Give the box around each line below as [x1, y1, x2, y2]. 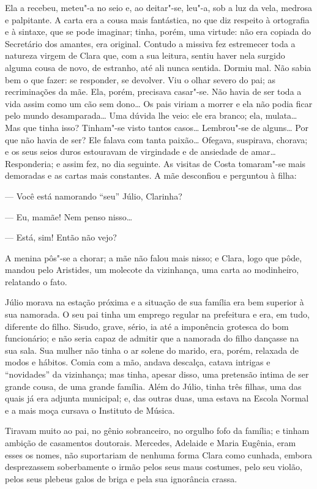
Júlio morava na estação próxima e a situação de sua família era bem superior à [5, 296, 304, 308]
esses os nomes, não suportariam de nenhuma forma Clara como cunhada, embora [5, 448, 312, 461]
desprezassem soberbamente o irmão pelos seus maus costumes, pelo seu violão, [5, 460, 302, 473]
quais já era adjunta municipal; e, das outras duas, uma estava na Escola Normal [5, 392, 309, 405]
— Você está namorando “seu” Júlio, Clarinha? [5, 189, 182, 202]
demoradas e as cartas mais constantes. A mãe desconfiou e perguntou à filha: [5, 169, 297, 182]
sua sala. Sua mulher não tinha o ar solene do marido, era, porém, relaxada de [5, 343, 299, 356]
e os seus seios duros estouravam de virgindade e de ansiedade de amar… [5, 145, 276, 158]
